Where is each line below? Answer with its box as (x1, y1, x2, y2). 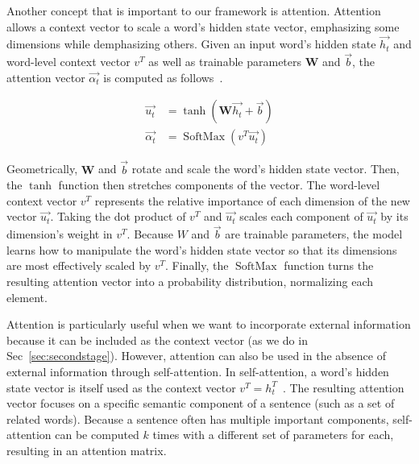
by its (380, 208, 409, 225)
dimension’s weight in (6, 226, 113, 242)
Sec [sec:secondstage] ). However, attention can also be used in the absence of (6, 347, 386, 364)
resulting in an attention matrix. (6, 442, 167, 458)
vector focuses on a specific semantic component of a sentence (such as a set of (6, 395, 395, 412)
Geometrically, (6, 160, 78, 177)
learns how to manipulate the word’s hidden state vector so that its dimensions (6, 241, 397, 258)
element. (6, 288, 48, 305)
